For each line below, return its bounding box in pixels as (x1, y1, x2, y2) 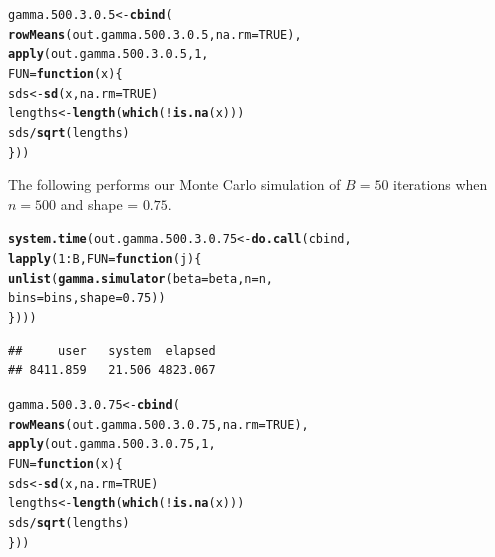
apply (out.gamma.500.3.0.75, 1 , (8, 437, 216, 452)
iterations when (393, 174, 488, 195)
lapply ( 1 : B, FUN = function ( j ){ (8, 252, 202, 267)
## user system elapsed (8, 343, 216, 358)
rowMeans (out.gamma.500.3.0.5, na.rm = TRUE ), (8, 27, 302, 42)
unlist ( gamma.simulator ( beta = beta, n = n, (8, 271, 273, 286)
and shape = (60, 193, 139, 214)
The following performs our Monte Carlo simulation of (8, 174, 341, 195)
